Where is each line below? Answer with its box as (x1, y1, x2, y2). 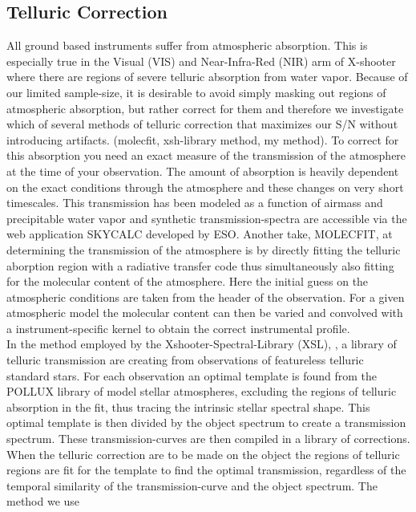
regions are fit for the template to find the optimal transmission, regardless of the (6, 461, 406, 478)
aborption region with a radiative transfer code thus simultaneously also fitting (6, 257, 394, 274)
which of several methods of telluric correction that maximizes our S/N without (6, 116, 398, 132)
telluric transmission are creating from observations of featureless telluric (6, 351, 364, 368)
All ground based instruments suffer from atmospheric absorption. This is (6, 37, 368, 54)
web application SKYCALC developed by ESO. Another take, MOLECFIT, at (6, 226, 393, 242)
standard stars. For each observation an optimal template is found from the (6, 367, 378, 384)
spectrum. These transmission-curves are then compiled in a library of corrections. (6, 430, 410, 447)
